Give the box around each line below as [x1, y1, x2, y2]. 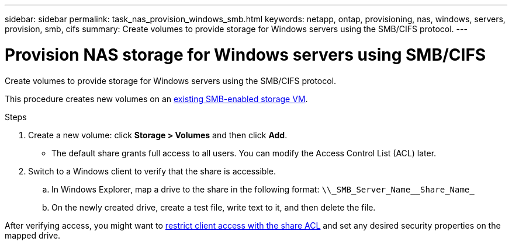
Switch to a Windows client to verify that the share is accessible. [28, 166, 276, 176]
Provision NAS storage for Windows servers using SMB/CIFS [5, 44, 486, 65]
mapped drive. [5, 230, 61, 240]
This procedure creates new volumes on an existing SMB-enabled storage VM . [5, 93, 308, 104]
